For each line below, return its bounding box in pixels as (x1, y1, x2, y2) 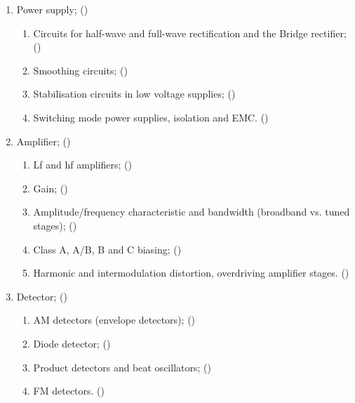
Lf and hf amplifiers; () (33, 157, 132, 172)
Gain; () (33, 180, 68, 195)
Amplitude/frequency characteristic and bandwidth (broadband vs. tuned (33, 204, 350, 219)
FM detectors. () (33, 383, 105, 398)
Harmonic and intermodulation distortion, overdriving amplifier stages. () (33, 265, 349, 280)
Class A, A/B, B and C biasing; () (33, 242, 182, 256)
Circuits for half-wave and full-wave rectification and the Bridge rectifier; (33, 25, 347, 40)
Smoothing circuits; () (33, 62, 128, 77)
